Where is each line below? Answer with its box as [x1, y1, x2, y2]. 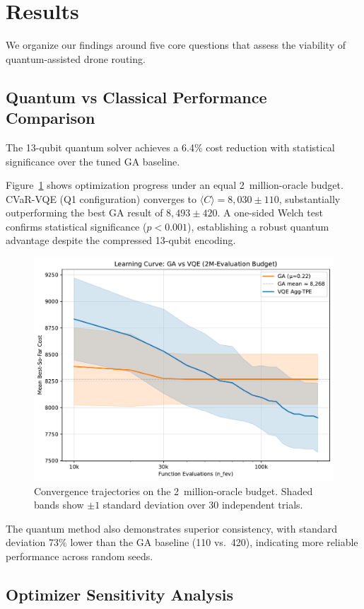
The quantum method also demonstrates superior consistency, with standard [6, 521, 337, 535]
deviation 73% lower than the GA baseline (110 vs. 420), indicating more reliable [6, 535, 358, 550]
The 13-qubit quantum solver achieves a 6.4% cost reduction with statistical [6, 139, 335, 154]
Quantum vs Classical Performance [6, 86, 267, 108]
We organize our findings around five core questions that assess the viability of [6, 37, 346, 52]
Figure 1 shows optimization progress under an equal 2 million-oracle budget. [6, 178, 344, 192]
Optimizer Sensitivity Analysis [6, 583, 234, 605]
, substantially [278, 191, 341, 206]
